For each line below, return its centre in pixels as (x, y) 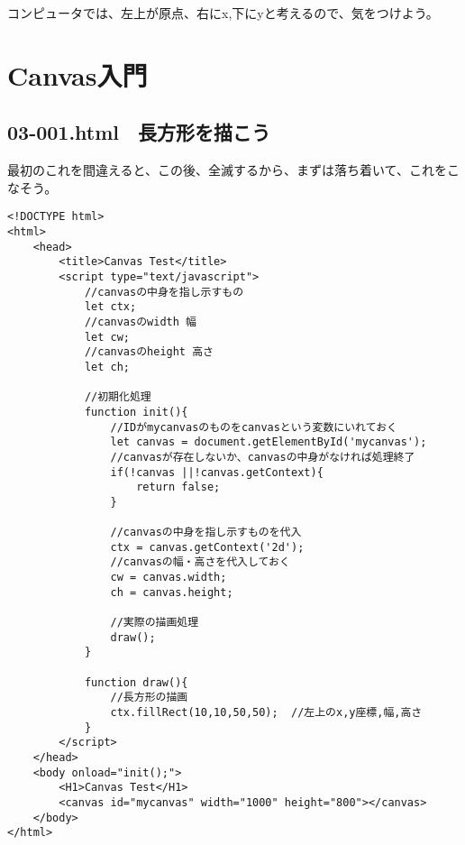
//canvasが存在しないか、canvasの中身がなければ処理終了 (263, 457)
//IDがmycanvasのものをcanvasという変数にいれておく (254, 427)
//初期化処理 (118, 397)
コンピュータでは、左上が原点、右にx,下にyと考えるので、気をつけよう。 (223, 13)
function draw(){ (136, 682)
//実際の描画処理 (155, 623)
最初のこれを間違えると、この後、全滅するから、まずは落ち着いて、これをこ (233, 170)
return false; (178, 487)
